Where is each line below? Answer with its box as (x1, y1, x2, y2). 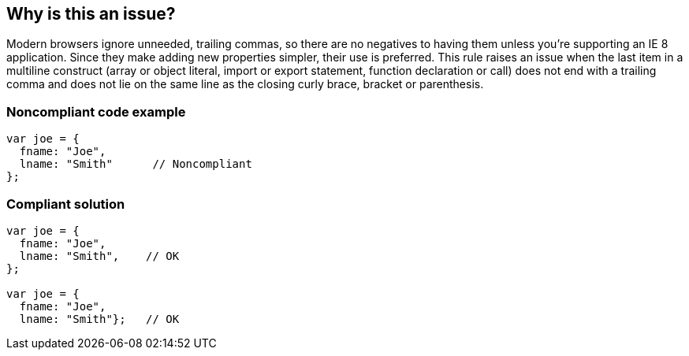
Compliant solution (6, 195, 125, 212)
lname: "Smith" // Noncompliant (19, 158, 252, 171)
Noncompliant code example (6, 103, 186, 120)
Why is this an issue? (6, 4, 176, 24)
